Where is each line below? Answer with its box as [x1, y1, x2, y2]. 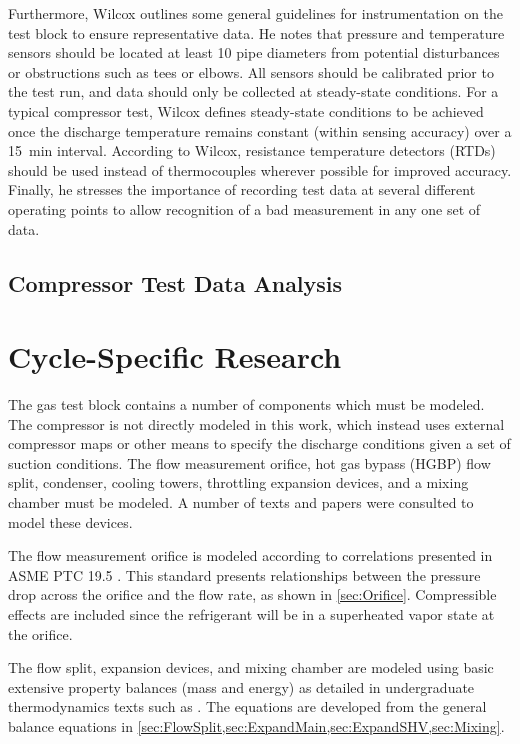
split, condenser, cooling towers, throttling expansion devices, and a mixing [8, 472, 469, 493]
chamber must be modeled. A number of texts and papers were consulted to [8, 492, 474, 512]
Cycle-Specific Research [8, 336, 342, 377]
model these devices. [8, 511, 133, 532]
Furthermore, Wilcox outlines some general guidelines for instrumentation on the [8, 3, 504, 23]
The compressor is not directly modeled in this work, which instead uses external [8, 413, 505, 434]
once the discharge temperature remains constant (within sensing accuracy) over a [8, 120, 512, 141]
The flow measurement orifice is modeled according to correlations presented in [8, 545, 493, 566]
